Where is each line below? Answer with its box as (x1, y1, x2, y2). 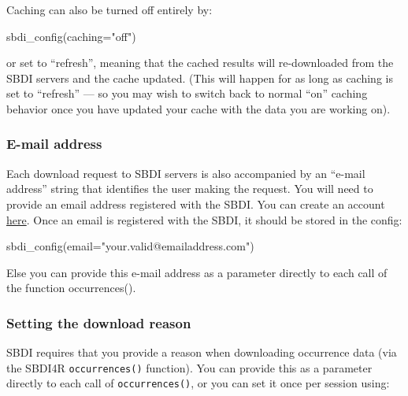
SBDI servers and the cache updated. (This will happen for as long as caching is (6, 69, 393, 86)
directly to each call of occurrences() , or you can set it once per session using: (6, 375, 390, 391)
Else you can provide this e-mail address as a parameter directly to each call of (6, 264, 388, 280)
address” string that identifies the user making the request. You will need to (6, 180, 373, 197)
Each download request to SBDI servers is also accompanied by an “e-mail (6, 165, 365, 181)
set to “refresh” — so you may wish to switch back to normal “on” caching (6, 85, 368, 102)
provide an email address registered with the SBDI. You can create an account (6, 195, 385, 212)
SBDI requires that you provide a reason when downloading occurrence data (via (6, 344, 397, 361)
